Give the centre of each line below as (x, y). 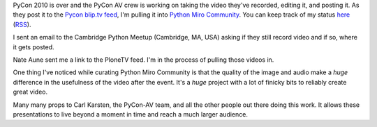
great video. (30, 92)
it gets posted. (34, 47)
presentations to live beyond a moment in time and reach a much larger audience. (130, 114)
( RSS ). (22, 24)
